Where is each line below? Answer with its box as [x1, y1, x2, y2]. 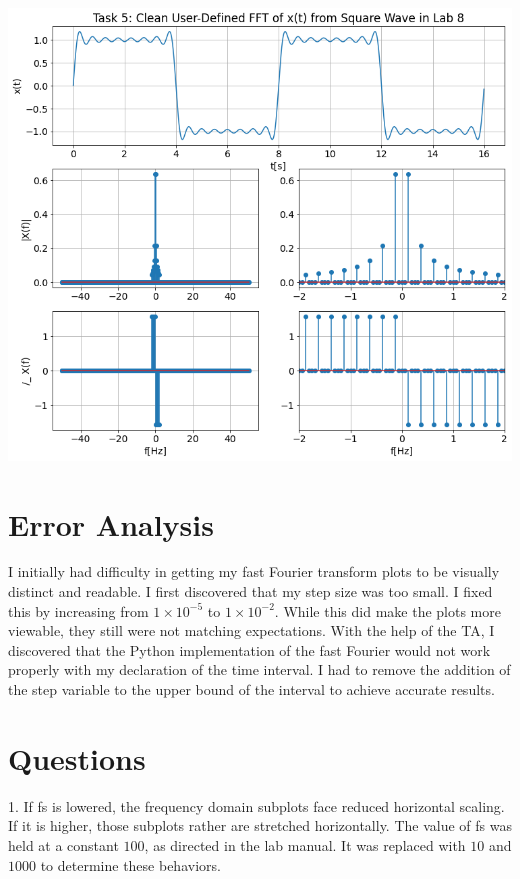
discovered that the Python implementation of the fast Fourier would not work [8, 639, 491, 660]
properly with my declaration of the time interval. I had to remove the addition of [8, 659, 511, 680]
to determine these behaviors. [40, 854, 221, 875]
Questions [8, 737, 146, 778]
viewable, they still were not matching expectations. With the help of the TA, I [8, 620, 495, 641]
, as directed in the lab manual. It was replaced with [144, 834, 466, 855]
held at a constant [8, 834, 119, 855]
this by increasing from [8, 600, 149, 621]
